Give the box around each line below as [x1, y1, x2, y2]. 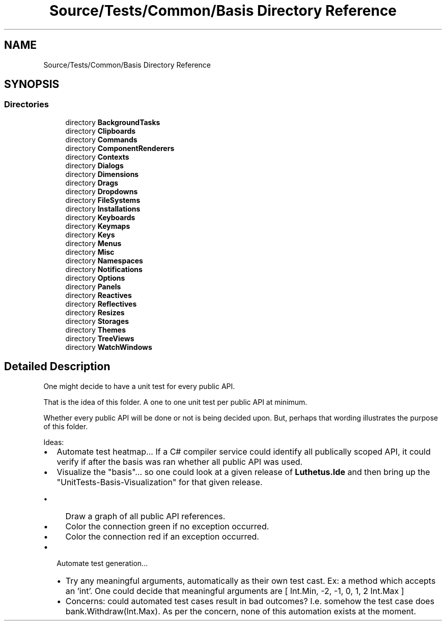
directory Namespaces [65, 256, 143, 265]
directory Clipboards [65, 126, 136, 135]
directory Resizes [65, 308, 125, 317]
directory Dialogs [65, 161, 124, 170]
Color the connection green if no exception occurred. [65, 521, 269, 531]
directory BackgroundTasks [65, 117, 160, 127]
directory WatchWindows [65, 342, 152, 351]
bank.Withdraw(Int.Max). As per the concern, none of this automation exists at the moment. [65, 606, 416, 616]
